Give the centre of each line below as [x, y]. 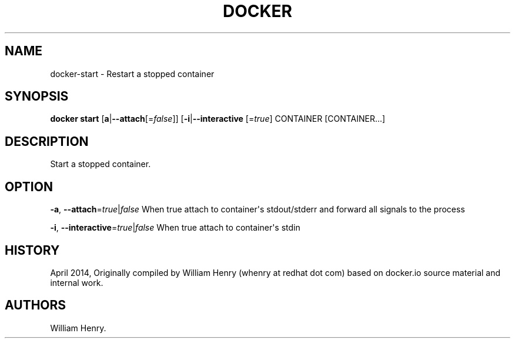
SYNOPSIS [37, 96]
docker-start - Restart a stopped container [132, 74]
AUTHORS [36, 305]
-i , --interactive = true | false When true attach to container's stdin [175, 228]
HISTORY [32, 250]
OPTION [29, 187]
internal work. [77, 282]
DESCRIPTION [47, 141]
